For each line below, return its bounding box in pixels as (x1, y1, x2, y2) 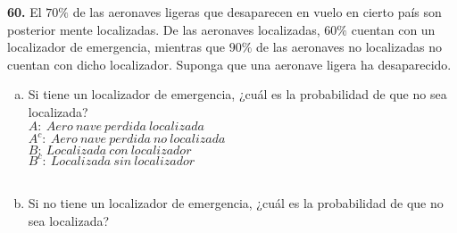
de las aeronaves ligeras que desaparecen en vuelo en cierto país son (72, 3, 442, 21)
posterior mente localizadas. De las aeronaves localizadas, (7, 20, 320, 38)
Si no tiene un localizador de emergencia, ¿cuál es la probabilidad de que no (28, 194, 444, 212)
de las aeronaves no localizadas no (256, 37, 442, 56)
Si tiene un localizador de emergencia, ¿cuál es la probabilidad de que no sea (28, 85, 447, 104)
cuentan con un (351, 20, 436, 38)
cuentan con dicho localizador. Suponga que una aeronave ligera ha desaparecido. (7, 54, 452, 73)
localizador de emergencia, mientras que (7, 37, 226, 56)
